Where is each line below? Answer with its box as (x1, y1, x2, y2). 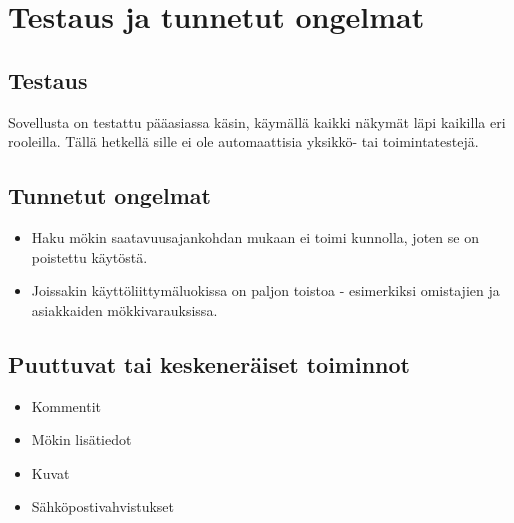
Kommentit (31, 395, 102, 416)
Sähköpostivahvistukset (31, 496, 174, 517)
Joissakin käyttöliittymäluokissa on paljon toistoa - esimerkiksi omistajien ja (31, 280, 500, 301)
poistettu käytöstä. (31, 246, 148, 267)
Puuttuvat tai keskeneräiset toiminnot (8, 348, 410, 379)
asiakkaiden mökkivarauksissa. (31, 299, 218, 320)
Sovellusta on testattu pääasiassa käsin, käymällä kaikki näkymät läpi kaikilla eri (8, 111, 506, 132)
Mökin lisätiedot (31, 429, 132, 450)
